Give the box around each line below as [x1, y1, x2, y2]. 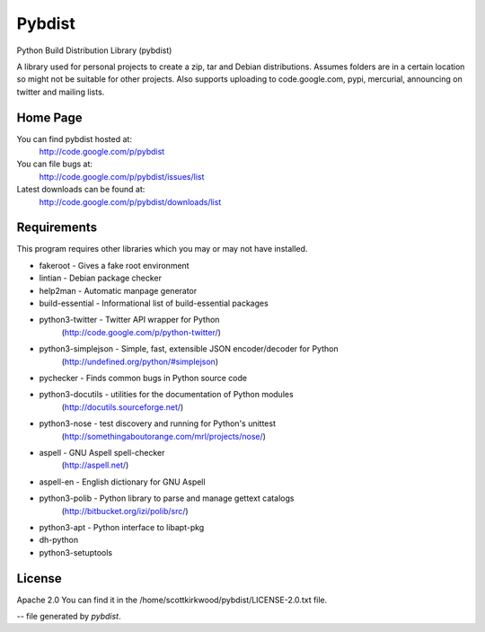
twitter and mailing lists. [16, 86, 105, 97]
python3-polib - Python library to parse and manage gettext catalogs [39, 493, 295, 503]
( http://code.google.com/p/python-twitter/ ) [61, 326, 222, 337]
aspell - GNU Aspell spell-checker [39, 447, 165, 458]
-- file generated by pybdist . [16, 610, 121, 621]
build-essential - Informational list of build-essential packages [39, 298, 269, 309]
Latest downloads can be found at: [16, 184, 145, 195]
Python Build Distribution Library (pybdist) [16, 45, 172, 56]
